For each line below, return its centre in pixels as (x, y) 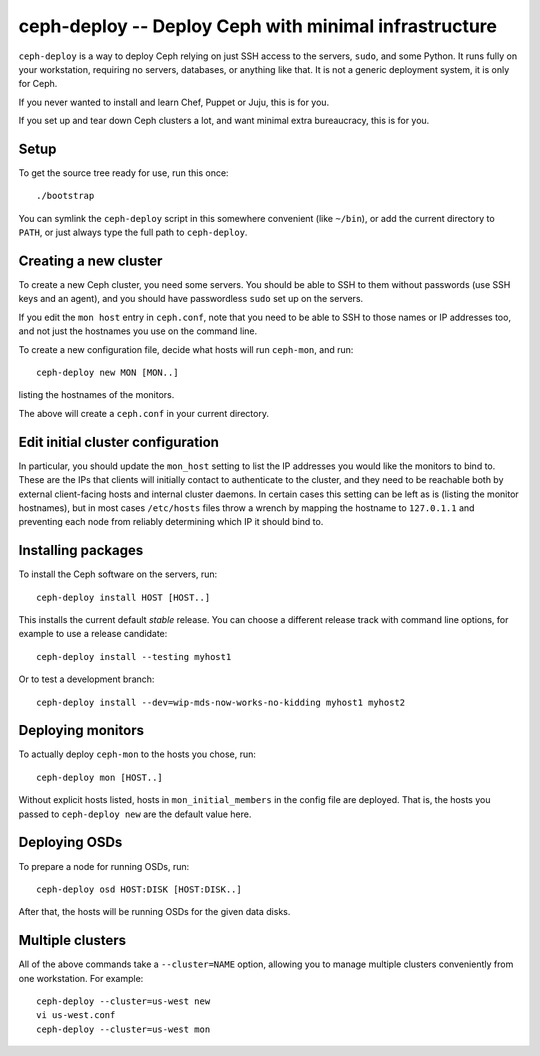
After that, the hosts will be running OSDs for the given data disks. (154, 912)
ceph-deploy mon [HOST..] (100, 777)
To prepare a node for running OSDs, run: (104, 866)
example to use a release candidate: (93, 634)
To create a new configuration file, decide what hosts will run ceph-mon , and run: (186, 349)
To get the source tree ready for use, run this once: (123, 173)
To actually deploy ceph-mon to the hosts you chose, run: (137, 754)
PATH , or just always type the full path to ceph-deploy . (133, 232)
